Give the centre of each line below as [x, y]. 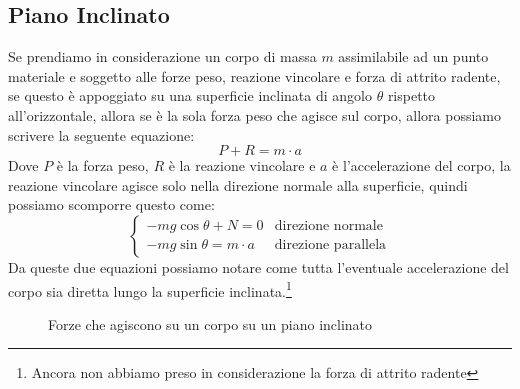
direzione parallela [330, 245]
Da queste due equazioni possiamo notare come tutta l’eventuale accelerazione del [258, 266]
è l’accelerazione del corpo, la [421, 165]
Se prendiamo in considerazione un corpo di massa [162, 56]
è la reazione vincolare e [242, 165]
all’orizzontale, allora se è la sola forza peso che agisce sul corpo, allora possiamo [255, 114]
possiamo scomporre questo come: [111, 204]
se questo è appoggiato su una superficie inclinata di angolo [190, 95]
